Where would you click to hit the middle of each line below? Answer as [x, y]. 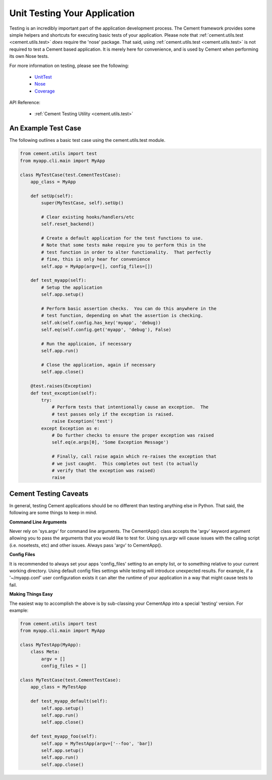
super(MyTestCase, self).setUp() [82, 203]
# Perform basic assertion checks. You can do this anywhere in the [129, 308]
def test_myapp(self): [58, 280]
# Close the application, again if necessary [98, 365]
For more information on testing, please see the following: [69, 65]
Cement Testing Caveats [49, 493]
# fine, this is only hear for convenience [96, 259]
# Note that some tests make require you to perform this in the [123, 245]
